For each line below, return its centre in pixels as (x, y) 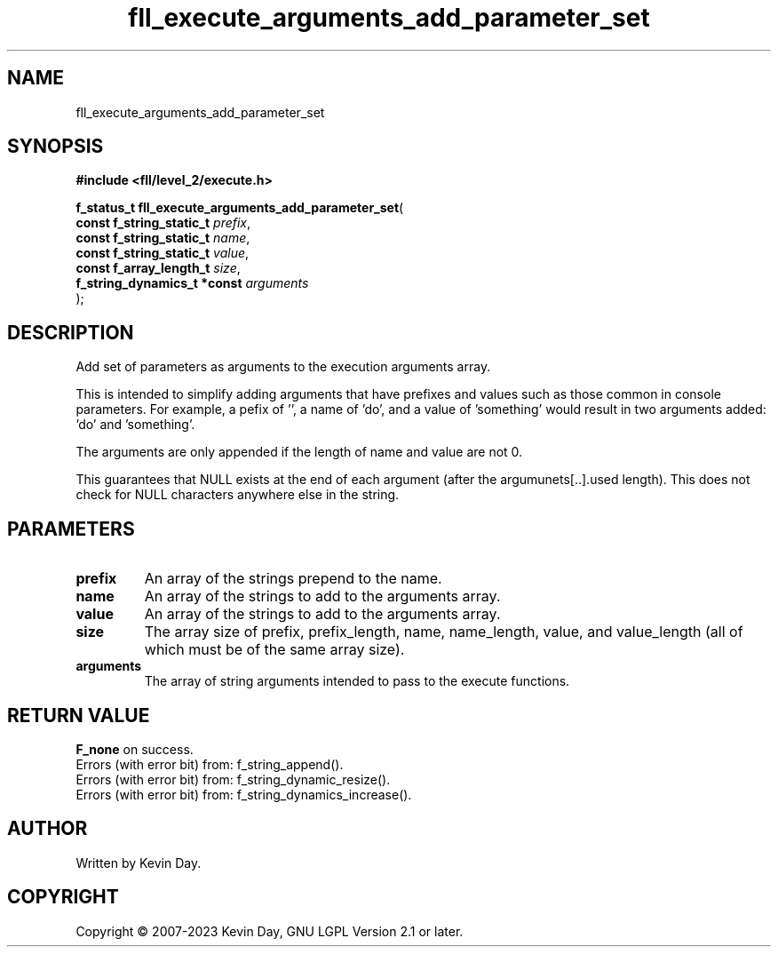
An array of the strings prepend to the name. (293, 579)
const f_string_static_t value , (163, 253)
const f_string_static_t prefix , (163, 223)
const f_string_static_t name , (163, 238)
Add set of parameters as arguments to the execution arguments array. (283, 367)
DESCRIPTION (71, 332)
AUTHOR (48, 829)
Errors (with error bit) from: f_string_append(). (210, 764)
